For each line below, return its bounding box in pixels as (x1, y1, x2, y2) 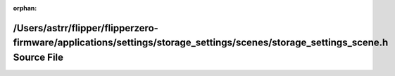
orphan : (13, 4, 37, 12)
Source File (13, 52, 63, 63)
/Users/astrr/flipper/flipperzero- (13, 22, 158, 34)
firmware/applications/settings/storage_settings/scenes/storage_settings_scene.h (13, 37, 389, 49)
